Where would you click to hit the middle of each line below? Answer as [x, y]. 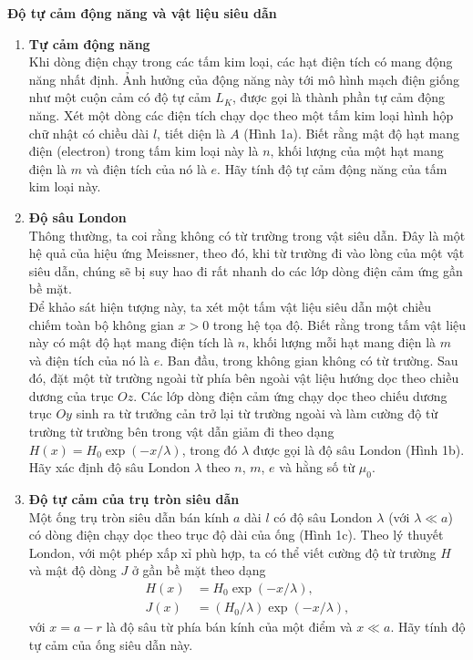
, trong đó [210, 449]
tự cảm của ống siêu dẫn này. [111, 644]
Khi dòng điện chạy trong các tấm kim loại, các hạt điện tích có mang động [241, 62]
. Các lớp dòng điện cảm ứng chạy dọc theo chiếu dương [290, 395]
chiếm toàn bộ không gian [101, 324]
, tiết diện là [191, 133]
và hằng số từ [317, 467]
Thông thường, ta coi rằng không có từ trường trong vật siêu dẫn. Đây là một [247, 235]
